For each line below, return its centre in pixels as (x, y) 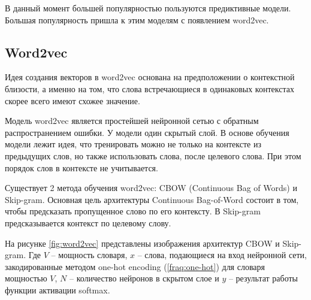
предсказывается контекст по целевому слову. (88, 222)
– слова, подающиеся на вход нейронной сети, (222, 255)
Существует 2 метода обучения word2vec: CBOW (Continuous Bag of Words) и (151, 188)
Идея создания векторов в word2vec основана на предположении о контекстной (150, 77)
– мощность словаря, (89, 255)
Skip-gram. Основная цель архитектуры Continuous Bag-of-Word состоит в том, (152, 199)
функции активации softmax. (58, 290)
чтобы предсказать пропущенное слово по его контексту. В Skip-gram (133, 211)
